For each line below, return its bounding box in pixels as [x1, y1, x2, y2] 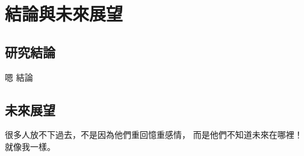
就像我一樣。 [5, 140, 55, 152]
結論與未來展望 [5, 1, 123, 26]
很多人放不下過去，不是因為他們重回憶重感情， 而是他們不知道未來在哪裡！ [5, 128, 303, 141]
